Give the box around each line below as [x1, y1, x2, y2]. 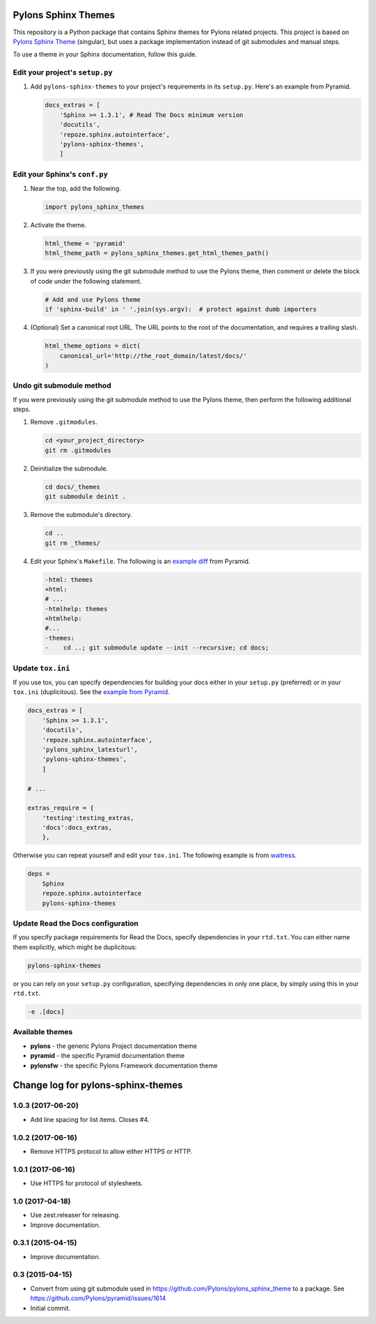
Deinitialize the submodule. [30, 464, 108, 472]
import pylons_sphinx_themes [45, 203, 145, 211]
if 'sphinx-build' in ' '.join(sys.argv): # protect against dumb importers [45, 305, 317, 314]
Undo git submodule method [13, 380, 111, 390]
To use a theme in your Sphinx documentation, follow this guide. [13, 50, 198, 59]
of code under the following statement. [30, 277, 142, 285]
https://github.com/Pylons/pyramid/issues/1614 [30, 1294, 166, 1302]
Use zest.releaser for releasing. [30, 1211, 120, 1219]
